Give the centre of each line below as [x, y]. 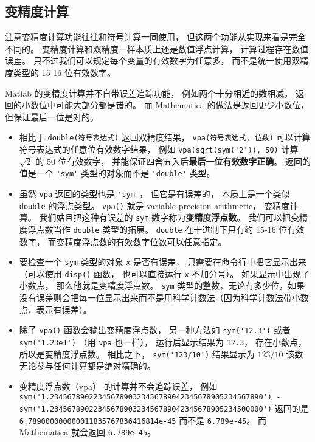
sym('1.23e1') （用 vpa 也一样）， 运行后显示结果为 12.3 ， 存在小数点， [163, 341]
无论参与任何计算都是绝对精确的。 [87, 366]
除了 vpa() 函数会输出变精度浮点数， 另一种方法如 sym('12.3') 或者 [155, 330]
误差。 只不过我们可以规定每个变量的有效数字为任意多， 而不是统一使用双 [153, 60]
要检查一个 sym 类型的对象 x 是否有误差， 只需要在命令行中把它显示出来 [163, 262]
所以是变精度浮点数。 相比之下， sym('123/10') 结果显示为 [137, 354]
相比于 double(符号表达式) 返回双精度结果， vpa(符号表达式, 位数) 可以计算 [165, 137]
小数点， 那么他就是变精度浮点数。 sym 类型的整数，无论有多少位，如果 [162, 285]
